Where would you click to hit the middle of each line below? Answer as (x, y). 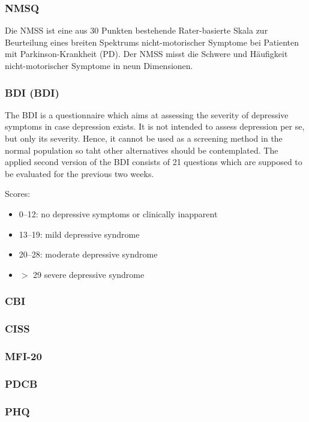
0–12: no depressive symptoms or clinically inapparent (118, 213)
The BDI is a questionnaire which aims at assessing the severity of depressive (147, 114)
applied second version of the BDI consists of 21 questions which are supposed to (154, 162)
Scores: (18, 194)
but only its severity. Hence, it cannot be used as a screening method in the (144, 138)
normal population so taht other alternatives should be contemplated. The (142, 150)
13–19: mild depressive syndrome (79, 234)
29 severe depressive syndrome (89, 274)
